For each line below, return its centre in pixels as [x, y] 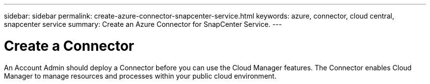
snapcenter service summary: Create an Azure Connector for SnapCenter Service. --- [143, 24]
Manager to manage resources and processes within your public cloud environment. [140, 76]
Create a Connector [69, 46]
